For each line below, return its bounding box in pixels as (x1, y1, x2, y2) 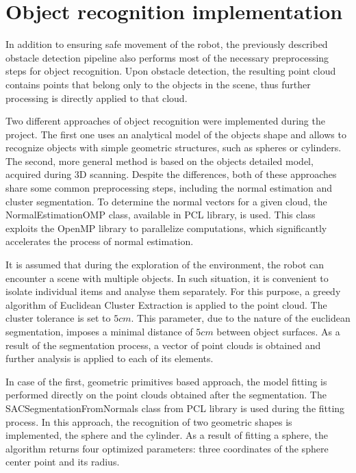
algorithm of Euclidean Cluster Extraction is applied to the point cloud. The (5, 297, 327, 311)
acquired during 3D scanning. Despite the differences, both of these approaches (5, 167, 337, 181)
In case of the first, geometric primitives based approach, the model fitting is (5, 374, 327, 388)
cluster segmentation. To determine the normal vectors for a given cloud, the (5, 194, 327, 208)
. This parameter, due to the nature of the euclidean (131, 311, 351, 325)
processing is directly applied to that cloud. (5, 90, 188, 105)
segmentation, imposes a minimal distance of (5, 324, 193, 338)
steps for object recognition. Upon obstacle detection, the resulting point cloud (5, 64, 336, 78)
